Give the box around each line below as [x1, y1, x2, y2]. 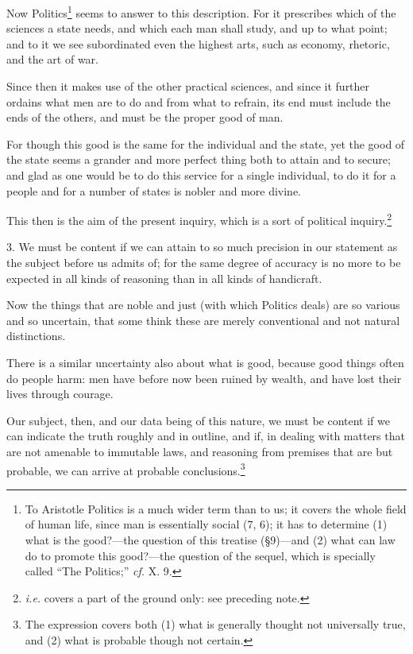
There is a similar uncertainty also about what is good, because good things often [6, 354, 404, 370]
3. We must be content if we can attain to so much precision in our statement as [6, 238, 398, 255]
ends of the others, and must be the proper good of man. [6, 109, 284, 126]
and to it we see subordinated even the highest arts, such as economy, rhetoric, [6, 35, 390, 52]
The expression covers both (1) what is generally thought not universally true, [25, 616, 406, 633]
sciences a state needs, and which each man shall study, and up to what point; [6, 20, 388, 37]
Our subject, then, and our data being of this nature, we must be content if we [6, 412, 390, 428]
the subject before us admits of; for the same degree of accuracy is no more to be [6, 254, 401, 271]
